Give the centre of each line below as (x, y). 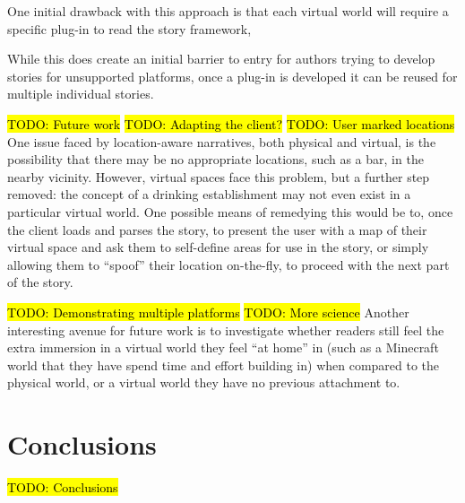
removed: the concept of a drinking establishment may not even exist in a (209, 194)
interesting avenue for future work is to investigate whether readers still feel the (226, 330)
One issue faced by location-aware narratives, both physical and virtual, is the (222, 141)
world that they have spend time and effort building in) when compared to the (224, 364)
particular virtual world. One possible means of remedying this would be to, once (230, 211)
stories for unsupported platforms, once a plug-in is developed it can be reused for (232, 76)
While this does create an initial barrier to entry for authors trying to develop (221, 59)
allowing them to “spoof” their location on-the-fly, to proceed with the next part (228, 264)
